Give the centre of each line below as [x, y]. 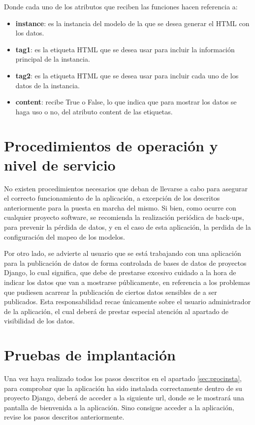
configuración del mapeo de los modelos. [64, 236]
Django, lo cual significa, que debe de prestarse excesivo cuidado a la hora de [120, 272]
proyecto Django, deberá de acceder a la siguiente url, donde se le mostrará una [124, 398]
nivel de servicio [60, 164]
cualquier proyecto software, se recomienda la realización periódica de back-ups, [124, 217]
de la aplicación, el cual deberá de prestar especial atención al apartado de [116, 311]
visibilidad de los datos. [39, 321]
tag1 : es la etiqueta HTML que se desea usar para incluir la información [125, 49]
